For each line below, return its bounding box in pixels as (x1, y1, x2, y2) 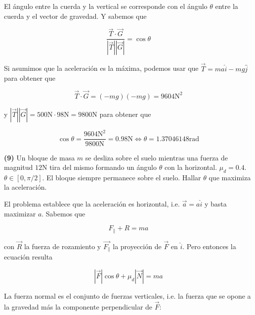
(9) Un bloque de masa (4, 152, 75, 162)
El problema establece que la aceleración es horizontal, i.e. (4, 199, 180, 209)
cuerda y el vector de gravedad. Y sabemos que (4, 10, 147, 21)
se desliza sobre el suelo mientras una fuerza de (85, 152, 228, 162)
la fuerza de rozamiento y (24, 241, 101, 251)
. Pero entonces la (182, 241, 236, 251)
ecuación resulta (4, 252, 53, 262)
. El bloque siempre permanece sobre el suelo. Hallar (42, 172, 201, 182)
